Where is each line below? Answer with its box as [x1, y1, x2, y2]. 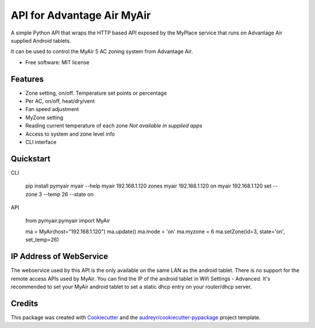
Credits [10, 298, 38, 308]
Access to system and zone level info [25, 130, 115, 137]
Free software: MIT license [25, 58, 90, 65]
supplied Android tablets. [10, 37, 71, 44]
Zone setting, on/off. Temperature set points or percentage [25, 89, 167, 96]
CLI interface [25, 138, 57, 146]
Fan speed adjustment [25, 106, 79, 113]
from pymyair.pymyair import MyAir [25, 217, 110, 225]
